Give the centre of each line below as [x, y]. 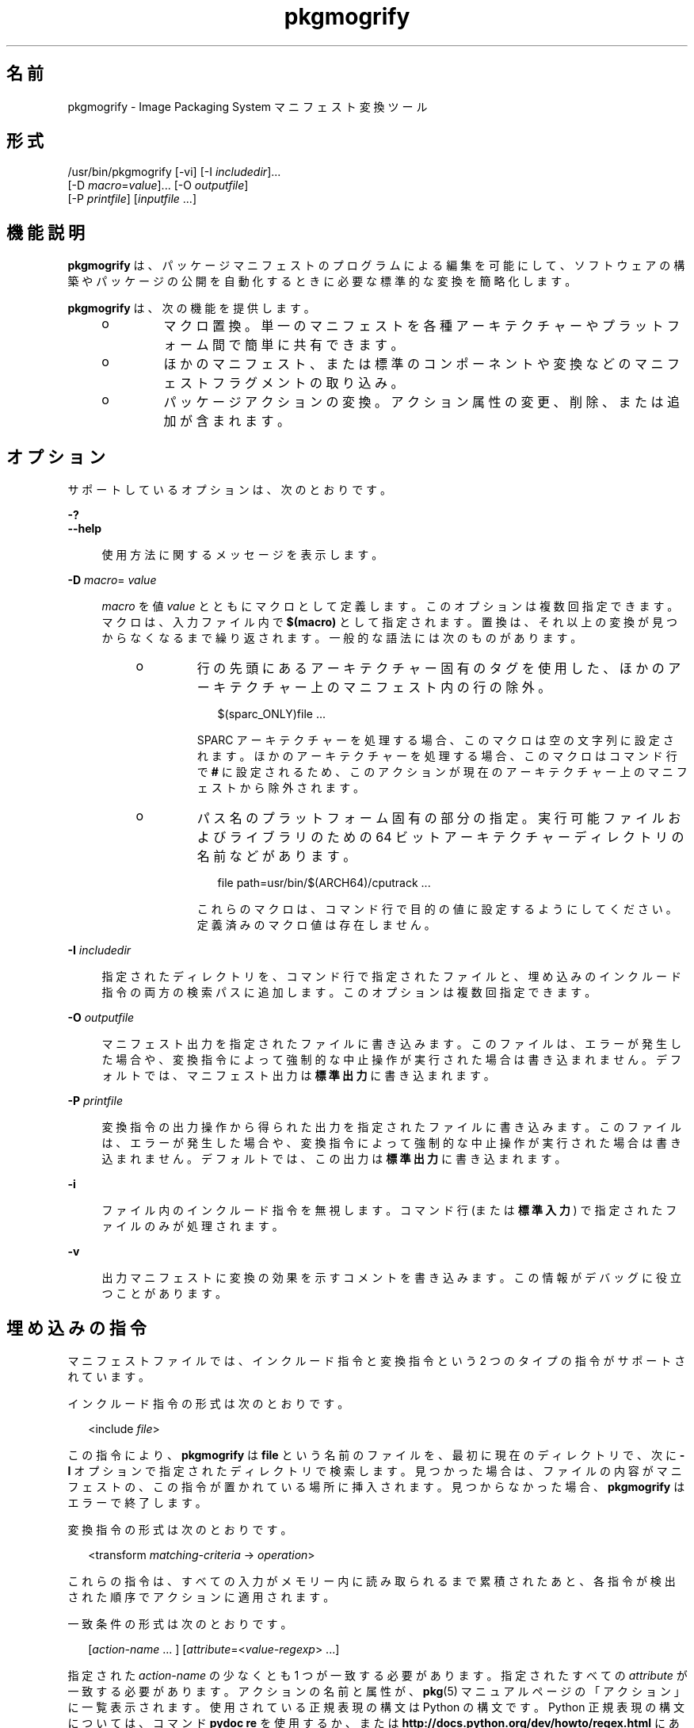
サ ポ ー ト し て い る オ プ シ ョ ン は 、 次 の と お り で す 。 [230, 490]
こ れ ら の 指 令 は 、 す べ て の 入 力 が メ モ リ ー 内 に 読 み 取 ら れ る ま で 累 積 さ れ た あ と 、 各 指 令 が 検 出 [372, 1581]
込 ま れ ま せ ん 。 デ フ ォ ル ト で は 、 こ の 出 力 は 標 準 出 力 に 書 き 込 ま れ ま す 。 [334, 1159]
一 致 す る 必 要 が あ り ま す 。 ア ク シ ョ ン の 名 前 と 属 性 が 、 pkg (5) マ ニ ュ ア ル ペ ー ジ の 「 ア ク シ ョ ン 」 [376, 1691]
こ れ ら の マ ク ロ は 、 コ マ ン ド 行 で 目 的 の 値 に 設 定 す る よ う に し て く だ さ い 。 [437, 909]
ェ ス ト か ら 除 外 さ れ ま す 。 [281, 788]
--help [85, 529]
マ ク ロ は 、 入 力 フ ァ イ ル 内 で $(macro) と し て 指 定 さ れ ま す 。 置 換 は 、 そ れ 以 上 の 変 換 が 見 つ [389, 622]
